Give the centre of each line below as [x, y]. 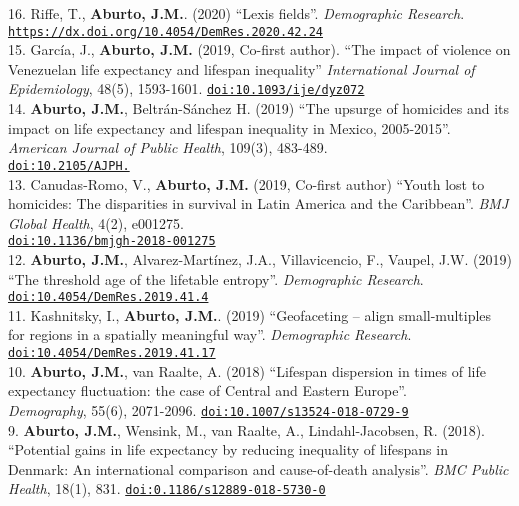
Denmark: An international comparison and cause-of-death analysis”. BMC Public [258, 468]
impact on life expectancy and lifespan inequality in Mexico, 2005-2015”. [229, 127]
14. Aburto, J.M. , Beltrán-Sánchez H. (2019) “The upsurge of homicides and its [259, 108]
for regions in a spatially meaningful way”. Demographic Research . [210, 334]
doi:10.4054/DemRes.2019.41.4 [108, 297]
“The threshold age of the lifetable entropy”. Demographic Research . [216, 278]
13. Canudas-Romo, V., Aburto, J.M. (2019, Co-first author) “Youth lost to [246, 183]
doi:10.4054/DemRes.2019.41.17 [112, 353]
